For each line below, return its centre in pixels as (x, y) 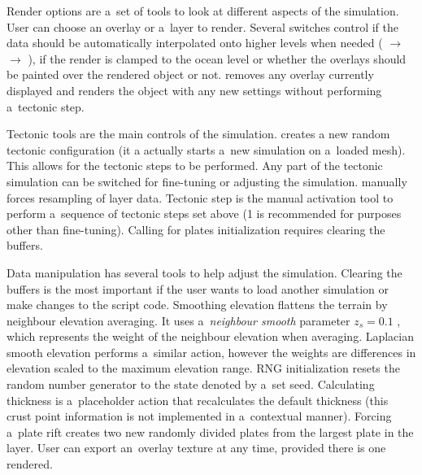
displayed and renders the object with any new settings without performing (194, 90)
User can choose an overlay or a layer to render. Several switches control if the (203, 26)
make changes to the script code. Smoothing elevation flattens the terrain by (197, 305)
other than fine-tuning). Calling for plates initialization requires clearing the (196, 229)
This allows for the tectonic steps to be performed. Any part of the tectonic (195, 166)
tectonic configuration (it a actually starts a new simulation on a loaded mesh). (206, 149)
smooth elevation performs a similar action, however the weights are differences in (211, 352)
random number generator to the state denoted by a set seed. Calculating (191, 384)
